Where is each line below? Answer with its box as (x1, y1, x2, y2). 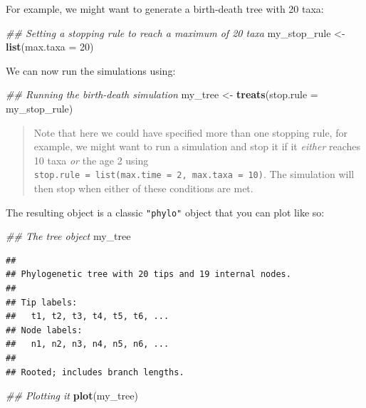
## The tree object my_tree (6, 229, 131, 244)
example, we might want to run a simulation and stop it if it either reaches (33, 139, 361, 154)
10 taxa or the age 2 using (33, 152, 149, 167)
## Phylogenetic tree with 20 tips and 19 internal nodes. (6, 269, 291, 280)
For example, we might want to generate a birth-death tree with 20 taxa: (6, 1, 324, 16)
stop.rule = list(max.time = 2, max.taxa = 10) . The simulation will (33, 167, 355, 182)
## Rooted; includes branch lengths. (6, 367, 184, 377)
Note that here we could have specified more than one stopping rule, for (33, 125, 347, 140)
